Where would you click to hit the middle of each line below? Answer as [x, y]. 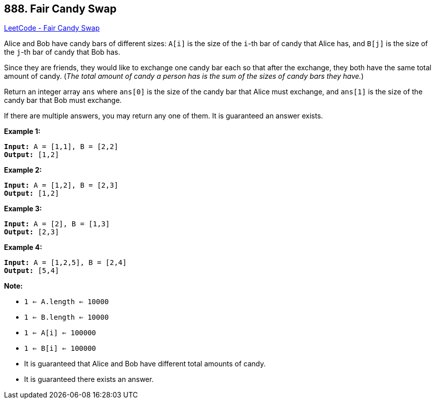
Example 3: [23, 209]
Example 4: [23, 247]
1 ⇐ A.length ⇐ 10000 [66, 302]
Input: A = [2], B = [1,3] [57, 224]
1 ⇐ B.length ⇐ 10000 [66, 317]
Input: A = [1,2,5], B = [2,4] [65, 263]
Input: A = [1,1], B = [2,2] [61, 147]
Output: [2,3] [32, 232]
